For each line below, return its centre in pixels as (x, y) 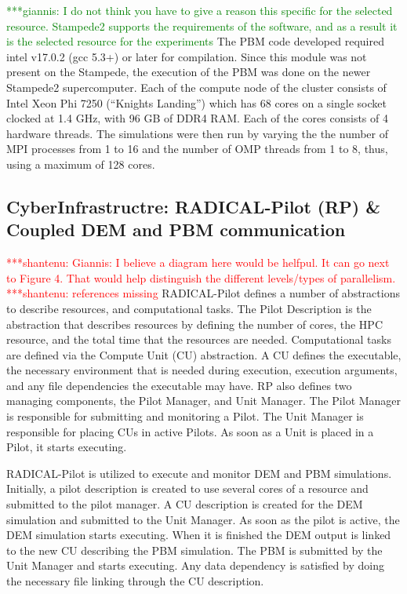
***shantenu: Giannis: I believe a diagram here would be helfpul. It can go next (198, 262)
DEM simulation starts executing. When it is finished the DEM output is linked (199, 535)
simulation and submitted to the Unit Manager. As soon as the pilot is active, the (203, 519)
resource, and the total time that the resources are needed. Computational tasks (199, 339)
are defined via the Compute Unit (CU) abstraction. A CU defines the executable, (204, 354)
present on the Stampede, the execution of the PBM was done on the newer (189, 72)
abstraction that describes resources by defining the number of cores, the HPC (194, 324)
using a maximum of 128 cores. (81, 164)
